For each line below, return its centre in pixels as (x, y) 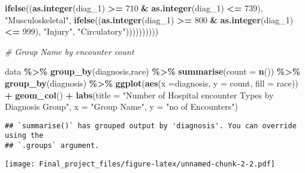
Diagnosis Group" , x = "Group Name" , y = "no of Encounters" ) (121, 106)
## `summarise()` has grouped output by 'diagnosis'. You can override (151, 126)
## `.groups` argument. (52, 146)
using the (24, 136)
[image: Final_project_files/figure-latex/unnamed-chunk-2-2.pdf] (140, 164)
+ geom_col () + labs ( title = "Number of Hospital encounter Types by (139, 95)
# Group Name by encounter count (70, 51)
